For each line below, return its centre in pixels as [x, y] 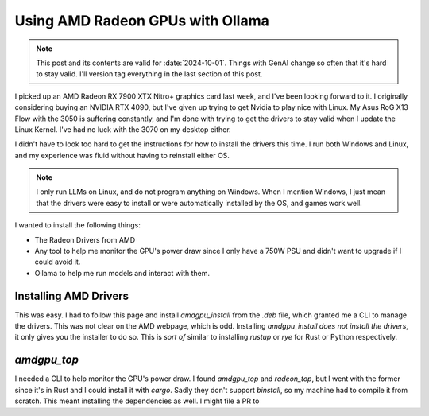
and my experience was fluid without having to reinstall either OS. [122, 155]
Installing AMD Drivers [72, 295]
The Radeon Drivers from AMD [85, 239]
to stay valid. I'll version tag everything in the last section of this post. [149, 74]
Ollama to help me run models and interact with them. [122, 273]
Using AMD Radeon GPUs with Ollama [142, 21]
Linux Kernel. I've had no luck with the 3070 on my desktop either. [123, 129]
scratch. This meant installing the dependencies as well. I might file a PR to [137, 401]
